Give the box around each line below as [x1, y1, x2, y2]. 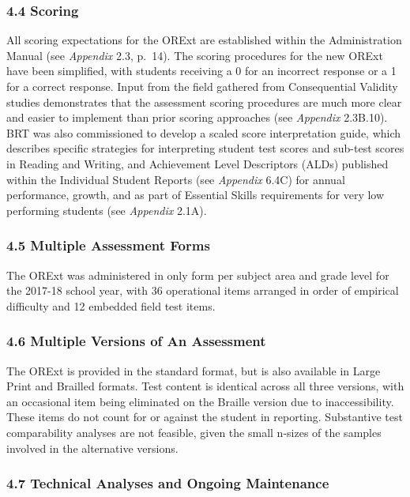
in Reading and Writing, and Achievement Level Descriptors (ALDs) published [6, 155, 389, 171]
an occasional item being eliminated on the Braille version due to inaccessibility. [6, 393, 394, 409]
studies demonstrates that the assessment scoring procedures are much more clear [6, 93, 402, 110]
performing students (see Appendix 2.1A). [6, 201, 207, 218]
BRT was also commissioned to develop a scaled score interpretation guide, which [6, 124, 401, 141]
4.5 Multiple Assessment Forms [6, 235, 210, 255]
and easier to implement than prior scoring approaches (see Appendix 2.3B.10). [6, 109, 388, 126]
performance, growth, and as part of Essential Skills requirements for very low [6, 186, 385, 203]
